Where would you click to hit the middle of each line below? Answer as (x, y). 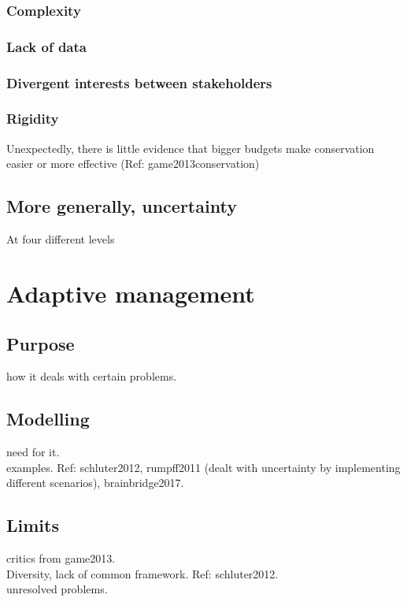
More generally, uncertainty (122, 206)
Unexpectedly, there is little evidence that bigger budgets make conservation (191, 148)
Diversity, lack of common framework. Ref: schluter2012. (142, 573)
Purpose (41, 343)
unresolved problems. (57, 589)
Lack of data (46, 46)
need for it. (33, 452)
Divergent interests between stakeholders (139, 82)
